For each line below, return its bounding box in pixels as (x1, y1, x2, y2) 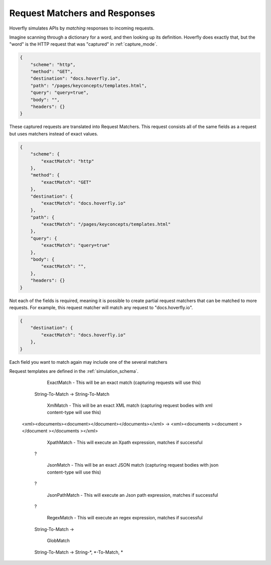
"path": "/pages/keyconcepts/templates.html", (30, 83, 148, 88)
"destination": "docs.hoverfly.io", (30, 76, 120, 81)
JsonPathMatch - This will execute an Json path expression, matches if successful (47, 492, 218, 498)
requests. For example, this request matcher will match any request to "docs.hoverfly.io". (9, 304, 193, 311)
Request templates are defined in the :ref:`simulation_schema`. (9, 368, 139, 374)
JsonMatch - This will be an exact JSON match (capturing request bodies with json (47, 462, 219, 468)
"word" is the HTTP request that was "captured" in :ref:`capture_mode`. (9, 41, 158, 47)
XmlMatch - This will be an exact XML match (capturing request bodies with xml (47, 402, 213, 408)
